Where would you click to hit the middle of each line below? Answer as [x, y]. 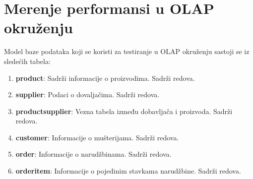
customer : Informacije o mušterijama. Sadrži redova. [97, 137]
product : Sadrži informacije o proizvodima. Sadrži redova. [105, 78]
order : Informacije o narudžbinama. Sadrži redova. [94, 154]
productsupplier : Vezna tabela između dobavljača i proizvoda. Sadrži [124, 111]
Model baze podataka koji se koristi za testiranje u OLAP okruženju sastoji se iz [127, 51]
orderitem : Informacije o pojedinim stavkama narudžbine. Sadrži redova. [128, 171]
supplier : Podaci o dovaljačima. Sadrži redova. [88, 94]
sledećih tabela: [27, 61]
